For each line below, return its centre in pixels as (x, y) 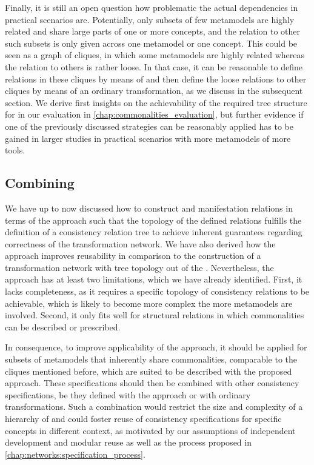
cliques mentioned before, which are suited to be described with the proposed (149, 371)
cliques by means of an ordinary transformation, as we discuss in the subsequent (154, 91)
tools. (15, 150)
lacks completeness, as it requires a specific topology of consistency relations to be (157, 291)
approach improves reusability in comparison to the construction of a (133, 256)
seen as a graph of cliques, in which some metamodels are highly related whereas (155, 55)
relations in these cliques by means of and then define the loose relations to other (156, 79)
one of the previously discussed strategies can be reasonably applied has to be (149, 126)
